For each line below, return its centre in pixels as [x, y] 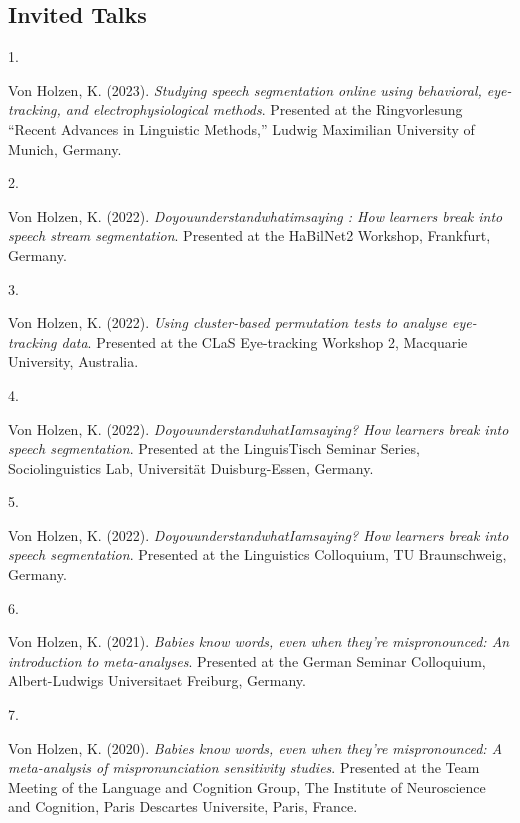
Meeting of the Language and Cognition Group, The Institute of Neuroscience [247, 786]
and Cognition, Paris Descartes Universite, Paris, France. [183, 806]
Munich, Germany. [65, 148]
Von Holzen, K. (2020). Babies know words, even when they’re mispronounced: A [255, 747]
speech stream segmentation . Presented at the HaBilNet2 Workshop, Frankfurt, [249, 235]
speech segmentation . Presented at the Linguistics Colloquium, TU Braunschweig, [257, 554]
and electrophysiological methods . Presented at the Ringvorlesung [264, 109]
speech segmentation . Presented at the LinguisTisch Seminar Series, [214, 448]
